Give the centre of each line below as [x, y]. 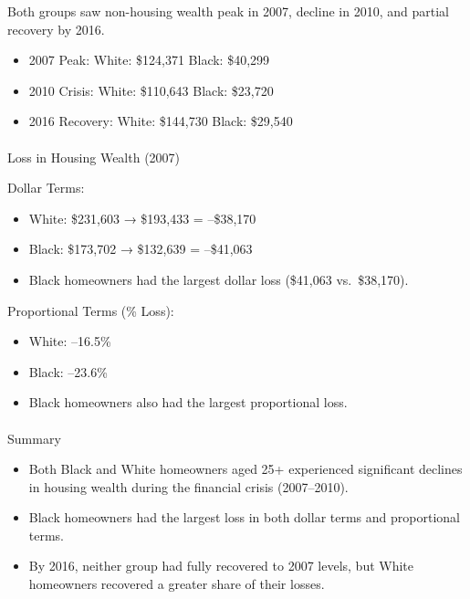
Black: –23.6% [68, 371]
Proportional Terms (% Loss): [91, 310]
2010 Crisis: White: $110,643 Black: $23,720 [151, 90]
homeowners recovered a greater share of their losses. [177, 584]
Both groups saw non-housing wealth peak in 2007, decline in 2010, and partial [228, 11]
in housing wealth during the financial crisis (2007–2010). [188, 486]
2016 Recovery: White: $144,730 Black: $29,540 [161, 121]
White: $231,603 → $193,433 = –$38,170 [142, 218]
